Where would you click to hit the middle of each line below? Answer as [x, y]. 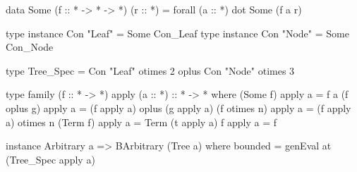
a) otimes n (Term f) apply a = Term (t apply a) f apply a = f [141, 122]
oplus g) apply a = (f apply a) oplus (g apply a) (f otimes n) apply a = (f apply [178, 107]
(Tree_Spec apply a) [50, 159]
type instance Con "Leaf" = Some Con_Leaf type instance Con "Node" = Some [177, 33]
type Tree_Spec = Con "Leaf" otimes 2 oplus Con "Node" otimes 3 [150, 70]
